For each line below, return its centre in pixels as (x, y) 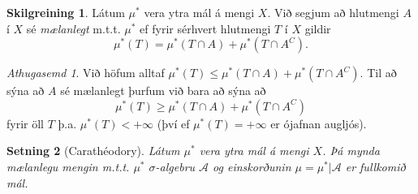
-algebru (175, 166)
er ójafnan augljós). (319, 123)
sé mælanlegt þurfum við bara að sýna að (163, 91)
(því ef (173, 123)
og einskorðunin (252, 166)
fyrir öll (25, 123)
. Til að (378, 73)
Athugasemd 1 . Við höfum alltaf (86, 73)
